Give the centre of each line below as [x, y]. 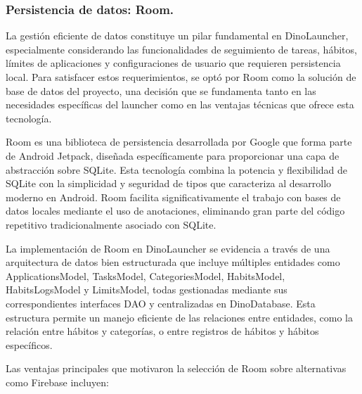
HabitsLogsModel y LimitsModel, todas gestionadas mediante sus [147, 290]
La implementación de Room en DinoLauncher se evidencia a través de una [168, 248]
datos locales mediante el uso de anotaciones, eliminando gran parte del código [175, 211]
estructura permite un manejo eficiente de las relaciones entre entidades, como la [179, 317]
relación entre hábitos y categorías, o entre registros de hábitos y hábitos [162, 331]
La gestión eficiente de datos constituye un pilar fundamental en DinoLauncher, [177, 36]
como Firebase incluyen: [57, 382]
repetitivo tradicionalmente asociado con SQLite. [111, 224]
